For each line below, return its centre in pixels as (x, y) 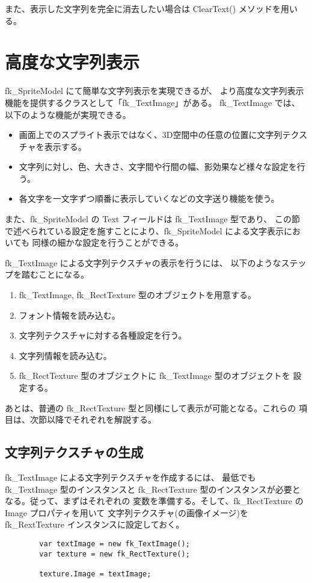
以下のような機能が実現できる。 (68, 114)
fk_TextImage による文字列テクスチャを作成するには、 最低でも (130, 477)
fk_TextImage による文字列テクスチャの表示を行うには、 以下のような (143, 262)
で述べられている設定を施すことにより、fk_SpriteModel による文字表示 (144, 230)
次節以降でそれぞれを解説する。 (93, 419)
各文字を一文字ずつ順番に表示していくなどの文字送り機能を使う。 (149, 198)
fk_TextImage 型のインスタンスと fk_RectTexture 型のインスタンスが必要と (153, 489)
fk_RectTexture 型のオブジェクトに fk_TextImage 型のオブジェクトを (154, 376)
